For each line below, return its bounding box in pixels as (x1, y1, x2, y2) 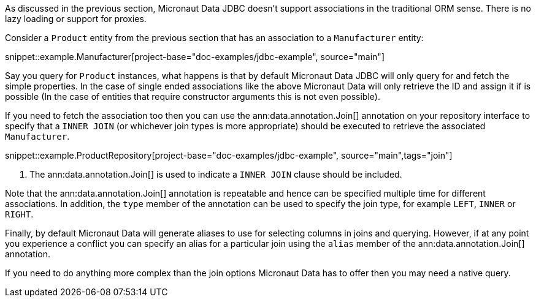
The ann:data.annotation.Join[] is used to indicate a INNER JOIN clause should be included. (29, 169, 402, 179)
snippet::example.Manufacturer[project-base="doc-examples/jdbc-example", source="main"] (5, 51, 385, 62)
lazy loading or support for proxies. (5, 13, 147, 24)
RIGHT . (5, 209, 34, 219)
